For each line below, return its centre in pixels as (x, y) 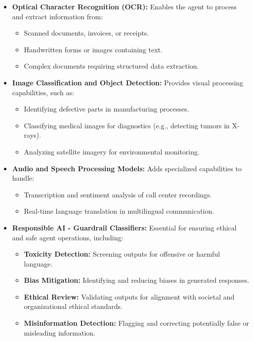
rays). (32, 135)
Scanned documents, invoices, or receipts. (86, 33)
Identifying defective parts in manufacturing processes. (106, 109)
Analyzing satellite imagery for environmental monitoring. (112, 151)
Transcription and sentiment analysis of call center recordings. (118, 194)
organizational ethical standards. (73, 306)
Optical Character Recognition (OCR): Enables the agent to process (125, 6)
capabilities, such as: (43, 92)
